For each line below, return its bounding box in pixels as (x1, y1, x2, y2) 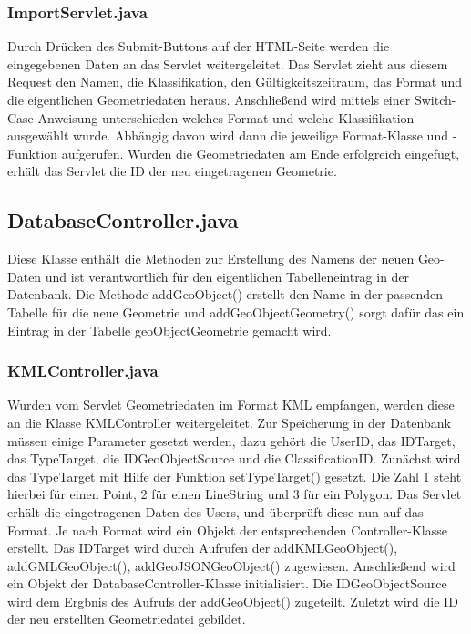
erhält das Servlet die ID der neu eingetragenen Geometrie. (7, 161, 337, 181)
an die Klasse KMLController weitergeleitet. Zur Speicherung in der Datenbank (7, 412, 451, 431)
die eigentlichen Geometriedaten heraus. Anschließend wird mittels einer (7, 90, 411, 109)
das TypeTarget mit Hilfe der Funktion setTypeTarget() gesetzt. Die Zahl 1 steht (7, 466, 462, 485)
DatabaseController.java (7, 206, 239, 234)
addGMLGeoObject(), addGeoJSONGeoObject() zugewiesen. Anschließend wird (7, 556, 456, 575)
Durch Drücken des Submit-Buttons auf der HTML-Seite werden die (7, 36, 390, 56)
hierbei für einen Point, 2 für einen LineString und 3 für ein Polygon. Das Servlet (7, 484, 462, 504)
